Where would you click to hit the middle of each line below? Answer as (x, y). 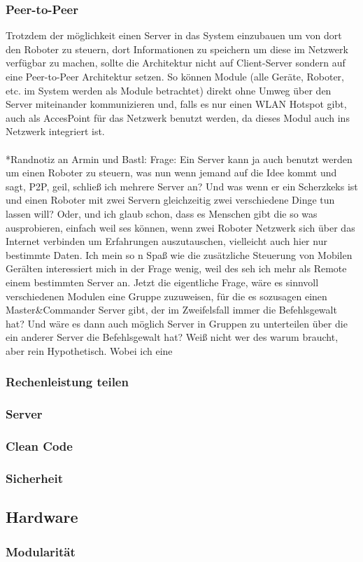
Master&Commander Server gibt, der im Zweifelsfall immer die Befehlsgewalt (171, 310)
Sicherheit (34, 478)
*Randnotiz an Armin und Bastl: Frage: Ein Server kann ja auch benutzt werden (179, 159)
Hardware (42, 517)
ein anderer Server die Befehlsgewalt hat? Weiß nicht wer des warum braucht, (172, 337)
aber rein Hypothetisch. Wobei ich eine (89, 350)
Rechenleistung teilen (67, 382)
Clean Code (39, 446)
